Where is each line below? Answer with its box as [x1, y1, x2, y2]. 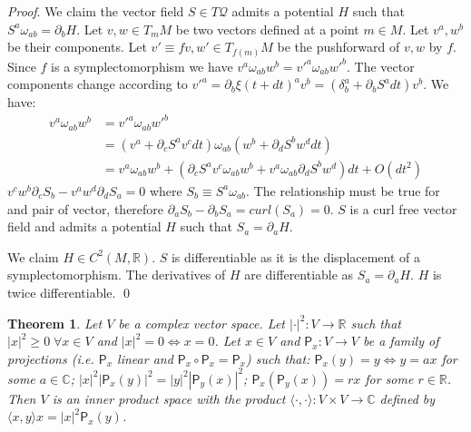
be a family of [363, 331, 439, 350]
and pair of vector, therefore [7, 199, 164, 218]
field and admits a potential [7, 217, 162, 236]
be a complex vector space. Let [118, 313, 285, 332]
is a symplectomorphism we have [51, 56, 233, 75]
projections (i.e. [7, 349, 94, 368]
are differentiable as [244, 265, 354, 284]
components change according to [7, 74, 188, 93]
